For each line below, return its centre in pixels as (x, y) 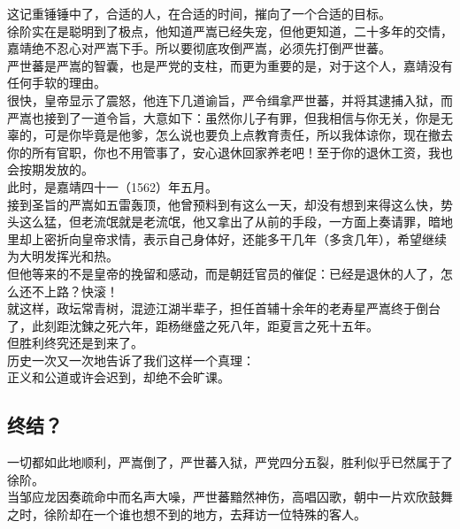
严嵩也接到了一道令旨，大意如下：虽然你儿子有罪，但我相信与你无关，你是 (224, 117)
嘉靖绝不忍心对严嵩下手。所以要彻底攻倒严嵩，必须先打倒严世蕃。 (199, 48)
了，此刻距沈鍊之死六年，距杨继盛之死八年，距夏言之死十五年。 (193, 325)
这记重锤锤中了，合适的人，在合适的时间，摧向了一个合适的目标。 (199, 13)
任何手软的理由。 (57, 83)
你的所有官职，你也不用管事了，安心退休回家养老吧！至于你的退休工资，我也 (230, 152)
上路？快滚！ (81, 291)
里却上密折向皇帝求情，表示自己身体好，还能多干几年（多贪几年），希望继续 (227, 238)
